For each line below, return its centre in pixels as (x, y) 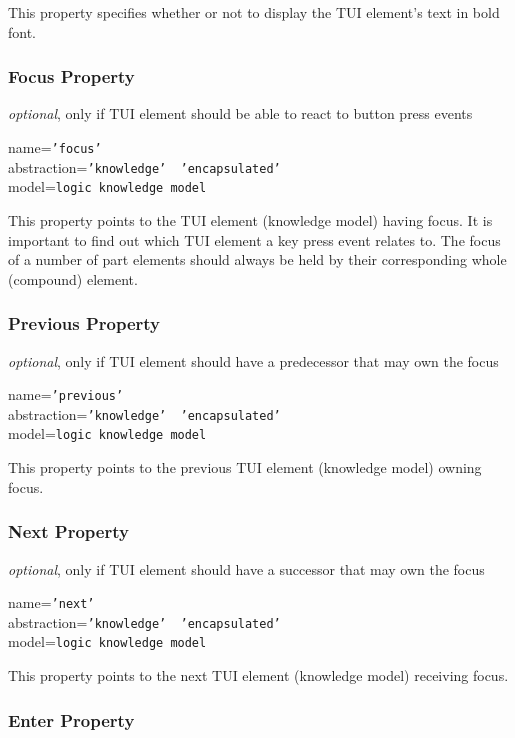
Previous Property (84, 323)
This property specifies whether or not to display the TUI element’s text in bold (254, 12)
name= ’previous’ (66, 394)
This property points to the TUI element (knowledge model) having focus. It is (250, 219)
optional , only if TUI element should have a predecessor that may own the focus (253, 360)
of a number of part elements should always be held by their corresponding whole (257, 259)
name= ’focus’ (55, 147)
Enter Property (71, 719)
